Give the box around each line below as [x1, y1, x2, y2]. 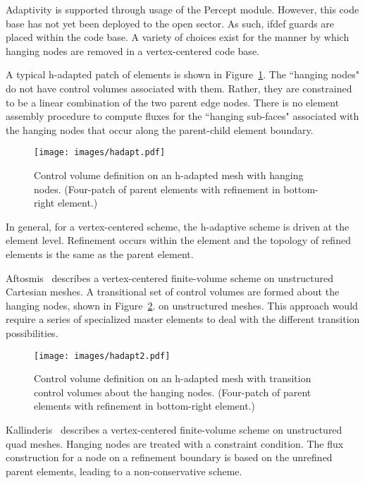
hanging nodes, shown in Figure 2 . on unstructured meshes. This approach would [6, 298, 358, 312]
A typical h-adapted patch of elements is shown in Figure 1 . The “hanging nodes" [6, 67, 359, 82]
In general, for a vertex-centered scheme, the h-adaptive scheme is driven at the [6, 219, 349, 233]
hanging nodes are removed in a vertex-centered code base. [6, 43, 259, 58]
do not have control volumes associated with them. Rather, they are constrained [6, 80, 352, 95]
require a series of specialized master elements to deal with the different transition [6, 312, 360, 326]
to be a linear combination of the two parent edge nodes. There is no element [6, 94, 340, 109]
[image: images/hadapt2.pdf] [34, 350, 171, 361]
